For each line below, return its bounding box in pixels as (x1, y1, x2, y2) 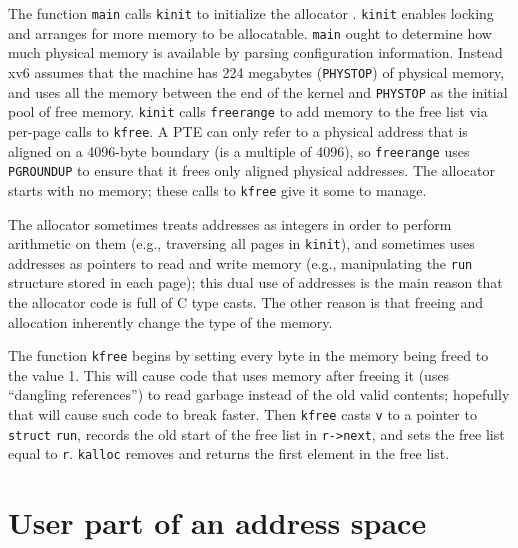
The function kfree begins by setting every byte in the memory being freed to (8, 345, 489, 366)
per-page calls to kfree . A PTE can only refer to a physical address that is (8, 120, 468, 141)
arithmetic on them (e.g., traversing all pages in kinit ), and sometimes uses (8, 233, 475, 254)
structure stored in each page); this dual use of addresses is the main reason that (8, 272, 503, 293)
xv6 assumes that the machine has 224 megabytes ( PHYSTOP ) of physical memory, (8, 61, 505, 82)
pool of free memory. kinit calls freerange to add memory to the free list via (8, 101, 488, 122)
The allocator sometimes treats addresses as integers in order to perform (8, 213, 452, 234)
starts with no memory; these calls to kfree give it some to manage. (8, 179, 427, 200)
